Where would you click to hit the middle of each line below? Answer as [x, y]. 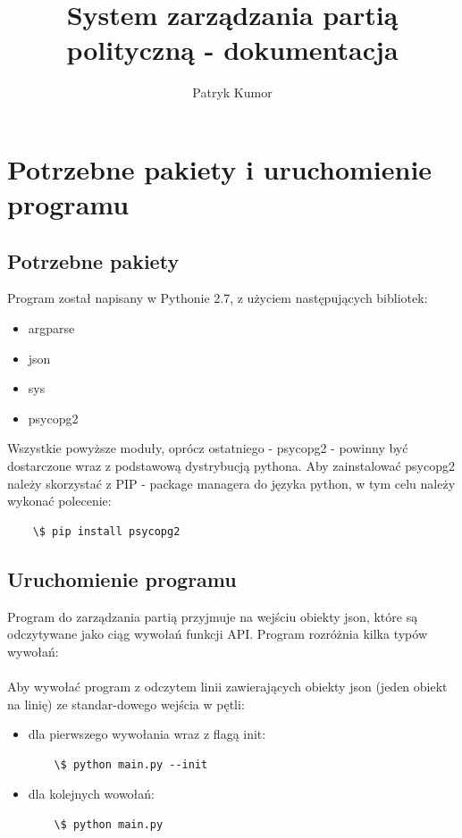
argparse [51, 328]
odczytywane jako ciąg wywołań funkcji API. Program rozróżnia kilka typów [217, 634]
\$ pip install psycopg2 [106, 531]
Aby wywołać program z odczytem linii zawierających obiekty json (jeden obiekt [227, 686]
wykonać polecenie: [59, 501]
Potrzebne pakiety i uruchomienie [220, 168]
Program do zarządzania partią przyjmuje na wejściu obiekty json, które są [213, 616]
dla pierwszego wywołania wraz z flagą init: [147, 734]
